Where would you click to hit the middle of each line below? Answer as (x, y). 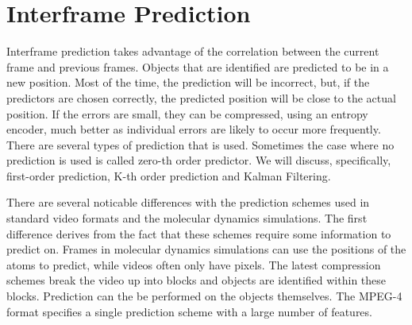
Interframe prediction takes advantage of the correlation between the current (193, 51)
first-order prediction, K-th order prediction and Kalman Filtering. (169, 175)
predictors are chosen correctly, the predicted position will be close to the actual (201, 97)
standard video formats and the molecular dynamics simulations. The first (187, 218)
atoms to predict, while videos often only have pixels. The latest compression (194, 264)
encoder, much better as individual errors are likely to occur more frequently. (194, 129)
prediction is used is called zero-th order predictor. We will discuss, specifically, (199, 160)
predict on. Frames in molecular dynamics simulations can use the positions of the (206, 249)
